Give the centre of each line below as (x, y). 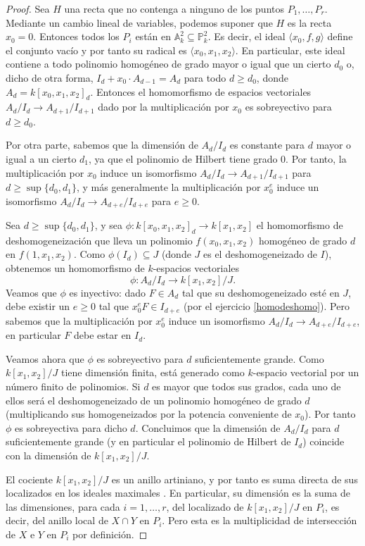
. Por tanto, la (316, 159)
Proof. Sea (28, 8)
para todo (205, 77)
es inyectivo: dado (108, 292)
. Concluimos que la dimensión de (208, 427)
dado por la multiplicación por (164, 107)
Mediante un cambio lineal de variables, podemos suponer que (139, 22)
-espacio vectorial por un (306, 372)
